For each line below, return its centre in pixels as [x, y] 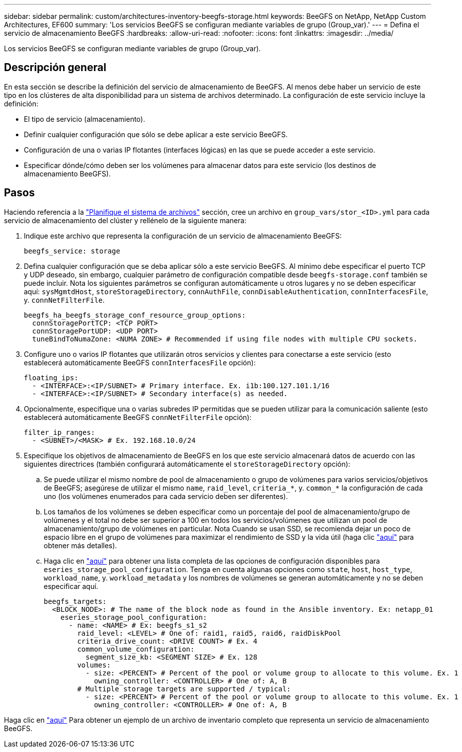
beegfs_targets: [75, 601]
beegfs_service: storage [72, 251]
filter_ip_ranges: [60, 432]
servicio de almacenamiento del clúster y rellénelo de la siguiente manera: [125, 220]
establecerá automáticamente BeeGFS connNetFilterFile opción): [138, 417]
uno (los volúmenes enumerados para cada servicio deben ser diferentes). [166, 496]
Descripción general [55, 68]
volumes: [94, 665]
